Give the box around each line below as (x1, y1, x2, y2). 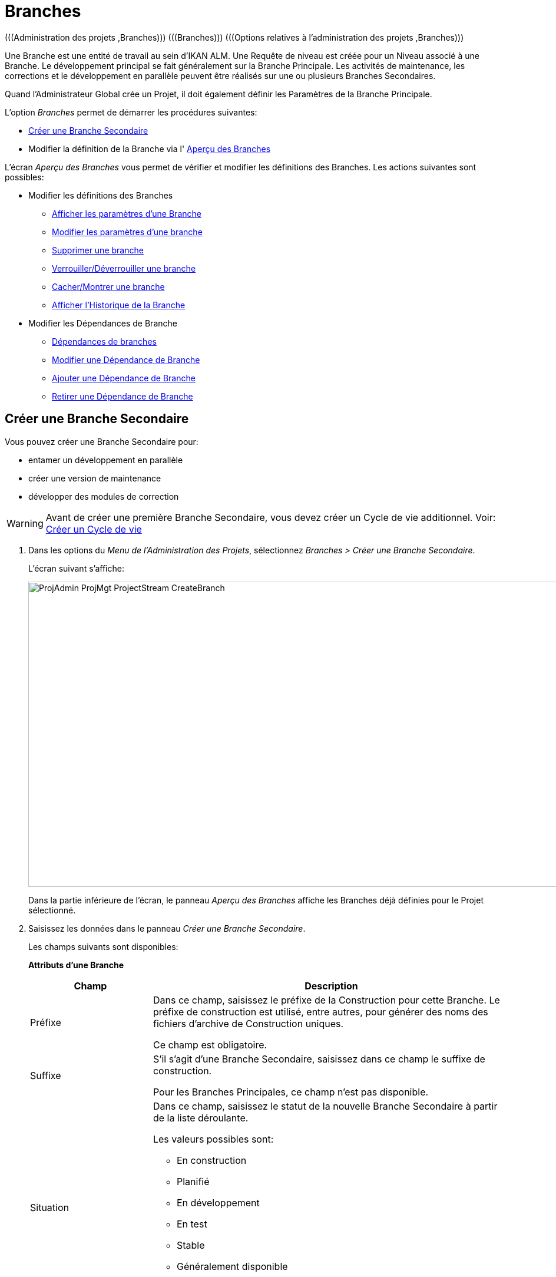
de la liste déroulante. (153, 1111, 249, 1124)
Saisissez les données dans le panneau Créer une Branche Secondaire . (28, 923, 306, 933)
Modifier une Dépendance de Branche (52, 354, 200, 365)
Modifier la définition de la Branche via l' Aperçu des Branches (28, 143, 271, 154)
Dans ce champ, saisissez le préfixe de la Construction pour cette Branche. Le (153, 994, 500, 1006)
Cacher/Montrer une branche (52, 281, 165, 292)
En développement (176, 1196, 260, 1209)
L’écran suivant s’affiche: (28, 563, 124, 573)
